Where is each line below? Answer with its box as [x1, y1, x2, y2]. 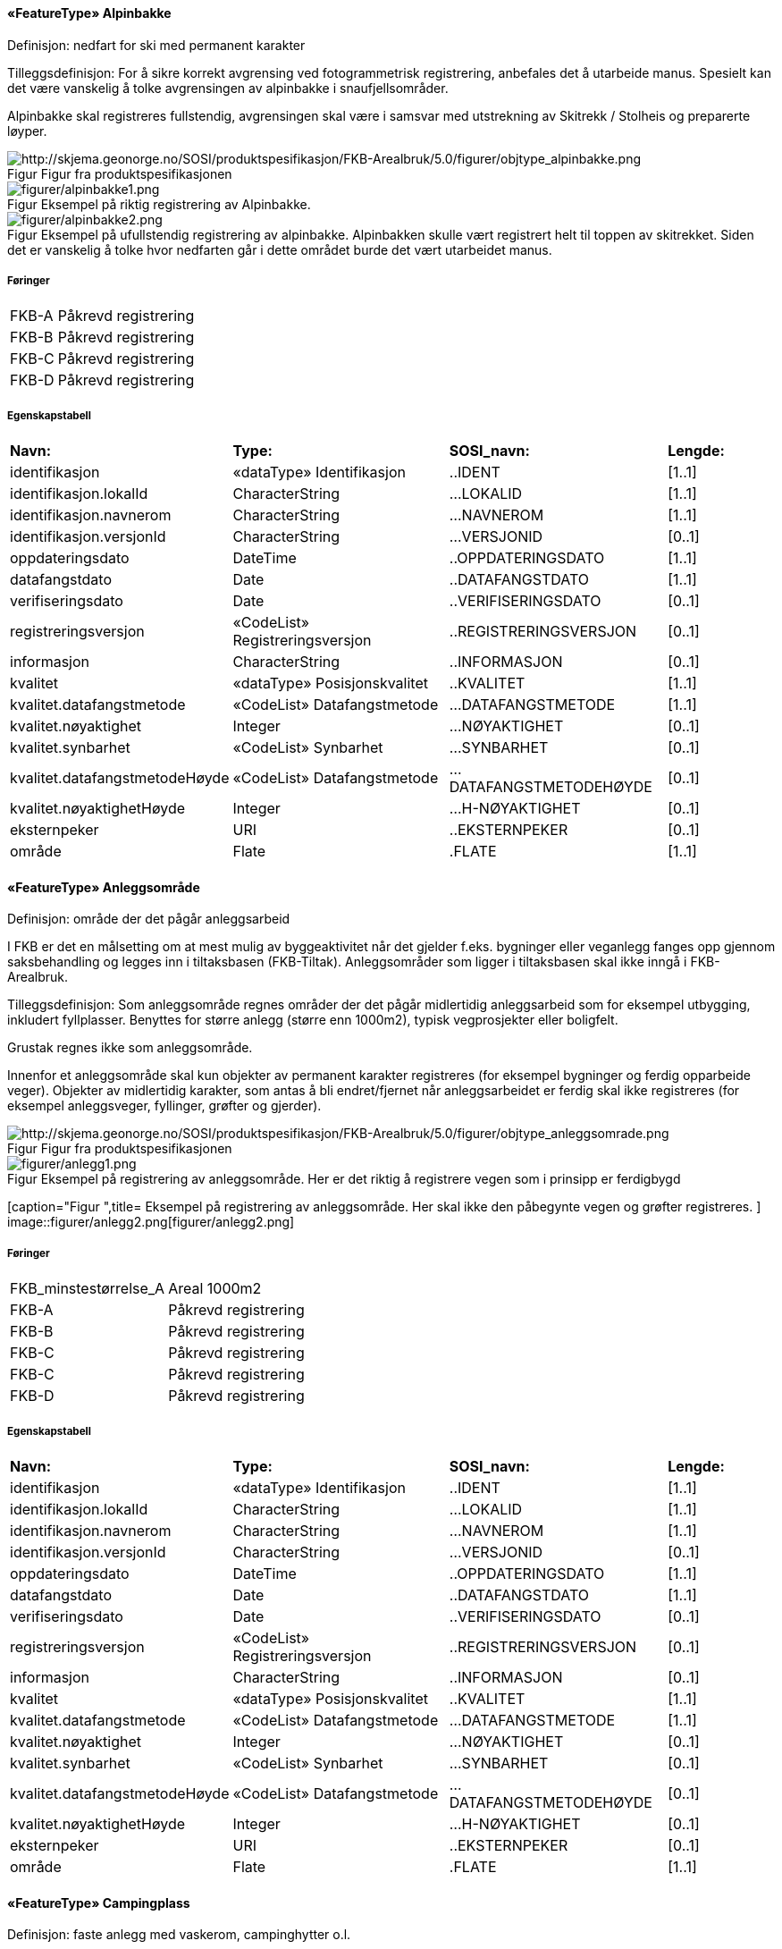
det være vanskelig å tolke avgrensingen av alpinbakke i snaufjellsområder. [7, 80, 449, 96]
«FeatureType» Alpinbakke [7, 5, 172, 21]
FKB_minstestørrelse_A [10, 1279, 165, 1298]
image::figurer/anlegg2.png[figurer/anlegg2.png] [7, 1214, 295, 1230]
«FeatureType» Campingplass [7, 1894, 190, 1911]
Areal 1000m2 [168, 1279, 262, 1298]
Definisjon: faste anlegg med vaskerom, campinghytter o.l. [7, 1927, 351, 1943]
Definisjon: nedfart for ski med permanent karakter [7, 37, 306, 53]
